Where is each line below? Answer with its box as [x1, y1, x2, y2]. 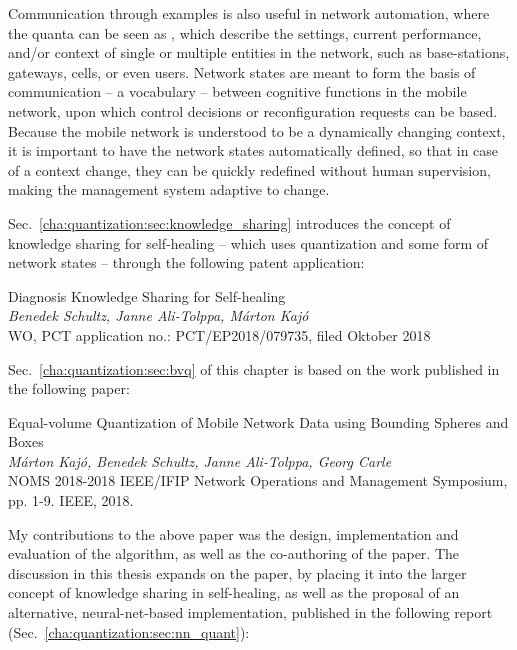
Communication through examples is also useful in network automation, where [8, 3, 490, 23]
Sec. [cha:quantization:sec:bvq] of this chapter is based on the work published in [8, 358, 500, 379]
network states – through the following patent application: [8, 252, 365, 273]
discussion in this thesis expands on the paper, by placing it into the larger [8, 562, 467, 583]
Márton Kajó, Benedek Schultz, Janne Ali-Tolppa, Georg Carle [8, 450, 392, 471]
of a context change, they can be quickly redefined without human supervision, [8, 159, 491, 180]
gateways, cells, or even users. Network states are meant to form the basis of [8, 61, 476, 82]
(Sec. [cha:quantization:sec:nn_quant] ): [8, 621, 250, 642]
